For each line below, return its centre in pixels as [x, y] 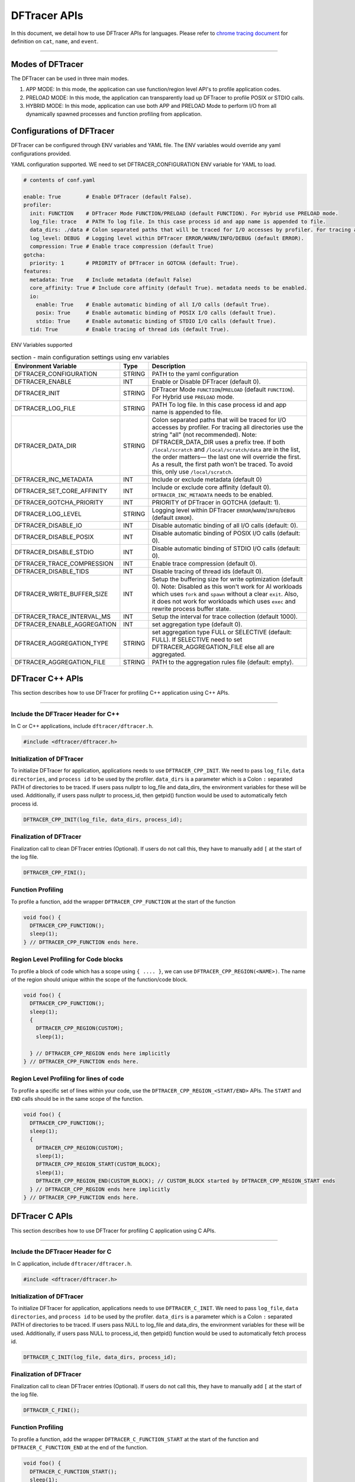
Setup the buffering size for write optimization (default [227, 579]
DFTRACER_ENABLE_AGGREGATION [65, 624]
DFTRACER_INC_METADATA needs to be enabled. [212, 494]
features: [38, 272]
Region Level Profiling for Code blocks [67, 959]
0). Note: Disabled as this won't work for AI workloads [227, 586]
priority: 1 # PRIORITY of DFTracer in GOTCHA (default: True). [134, 263]
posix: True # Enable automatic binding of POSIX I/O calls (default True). [156, 313]
